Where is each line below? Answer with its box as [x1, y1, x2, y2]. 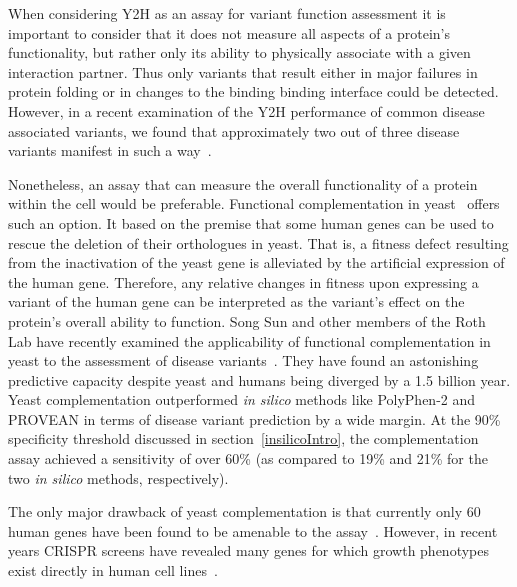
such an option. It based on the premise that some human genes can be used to [8, 212, 494, 233]
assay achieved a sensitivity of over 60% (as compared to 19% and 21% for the [8, 448, 488, 469]
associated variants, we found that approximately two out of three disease [8, 120, 460, 141]
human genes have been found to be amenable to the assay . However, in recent [8, 520, 498, 541]
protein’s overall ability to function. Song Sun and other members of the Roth [8, 310, 486, 331]
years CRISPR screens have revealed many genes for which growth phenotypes [8, 540, 489, 561]
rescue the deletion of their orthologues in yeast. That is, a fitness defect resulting [8, 232, 509, 253]
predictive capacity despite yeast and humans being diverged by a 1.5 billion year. [8, 369, 511, 390]
